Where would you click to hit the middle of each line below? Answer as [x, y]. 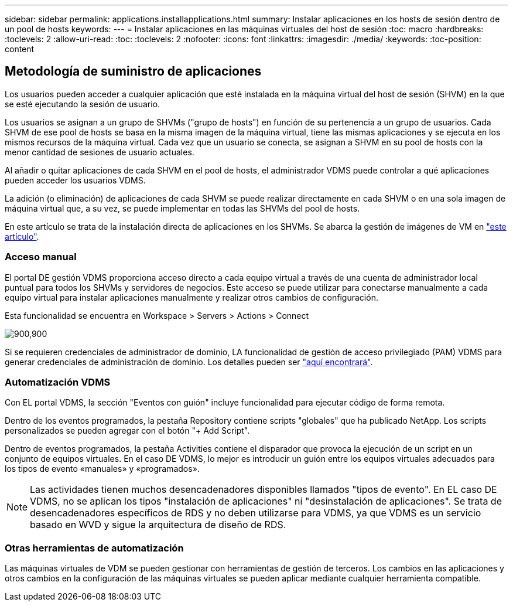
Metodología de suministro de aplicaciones [133, 72]
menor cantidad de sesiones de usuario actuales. [100, 152]
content [20, 49]
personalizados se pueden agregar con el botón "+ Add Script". [127, 431]
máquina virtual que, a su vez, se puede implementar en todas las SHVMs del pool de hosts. [182, 208]
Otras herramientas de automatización [94, 548]
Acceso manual [41, 257]
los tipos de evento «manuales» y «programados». [102, 469]
